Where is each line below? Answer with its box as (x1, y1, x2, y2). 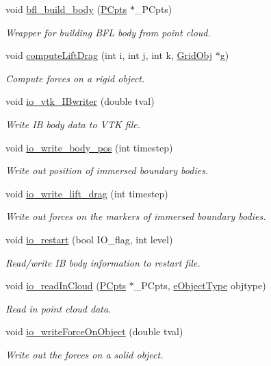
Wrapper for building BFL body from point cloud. (5, 25, 211, 39)
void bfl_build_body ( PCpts (5, 2, 127, 16)
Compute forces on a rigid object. (5, 71, 145, 85)
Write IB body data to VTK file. (5, 117, 140, 131)
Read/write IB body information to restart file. (5, 255, 201, 269)
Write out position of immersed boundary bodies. (5, 163, 209, 178)
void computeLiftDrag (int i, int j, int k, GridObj (5, 48, 213, 62)
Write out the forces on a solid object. (5, 347, 164, 361)
